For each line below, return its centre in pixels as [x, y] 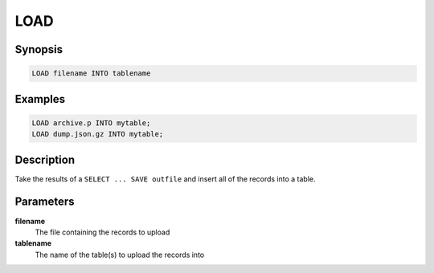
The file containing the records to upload [102, 232]
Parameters [45, 202]
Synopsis [39, 49]
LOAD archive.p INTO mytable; [91, 123]
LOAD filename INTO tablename [91, 73]
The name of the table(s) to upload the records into [120, 255]
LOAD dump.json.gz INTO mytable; [98, 134]
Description [45, 159]
